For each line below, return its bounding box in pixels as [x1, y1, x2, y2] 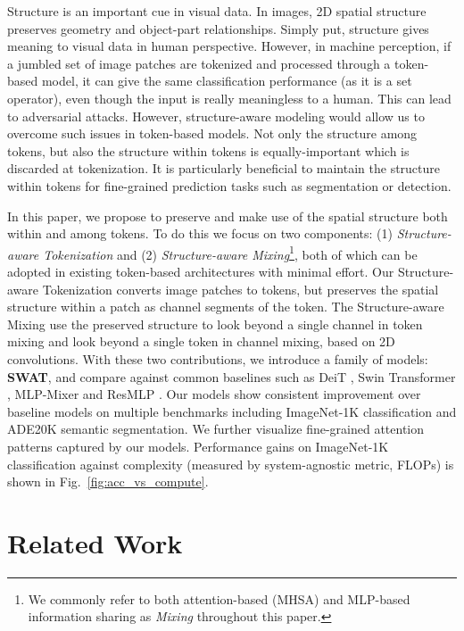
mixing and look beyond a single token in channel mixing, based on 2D [7, 332, 395, 351]
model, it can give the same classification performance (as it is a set [41, 71, 412, 90]
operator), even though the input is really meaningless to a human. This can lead [7, 88, 452, 107]
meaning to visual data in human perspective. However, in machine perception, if [7, 37, 452, 55]
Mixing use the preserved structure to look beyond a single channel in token [7, 314, 423, 333]
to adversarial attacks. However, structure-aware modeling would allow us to [7, 106, 425, 125]
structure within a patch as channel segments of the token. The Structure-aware [7, 297, 444, 316]
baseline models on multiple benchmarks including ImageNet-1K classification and [7, 402, 457, 420]
